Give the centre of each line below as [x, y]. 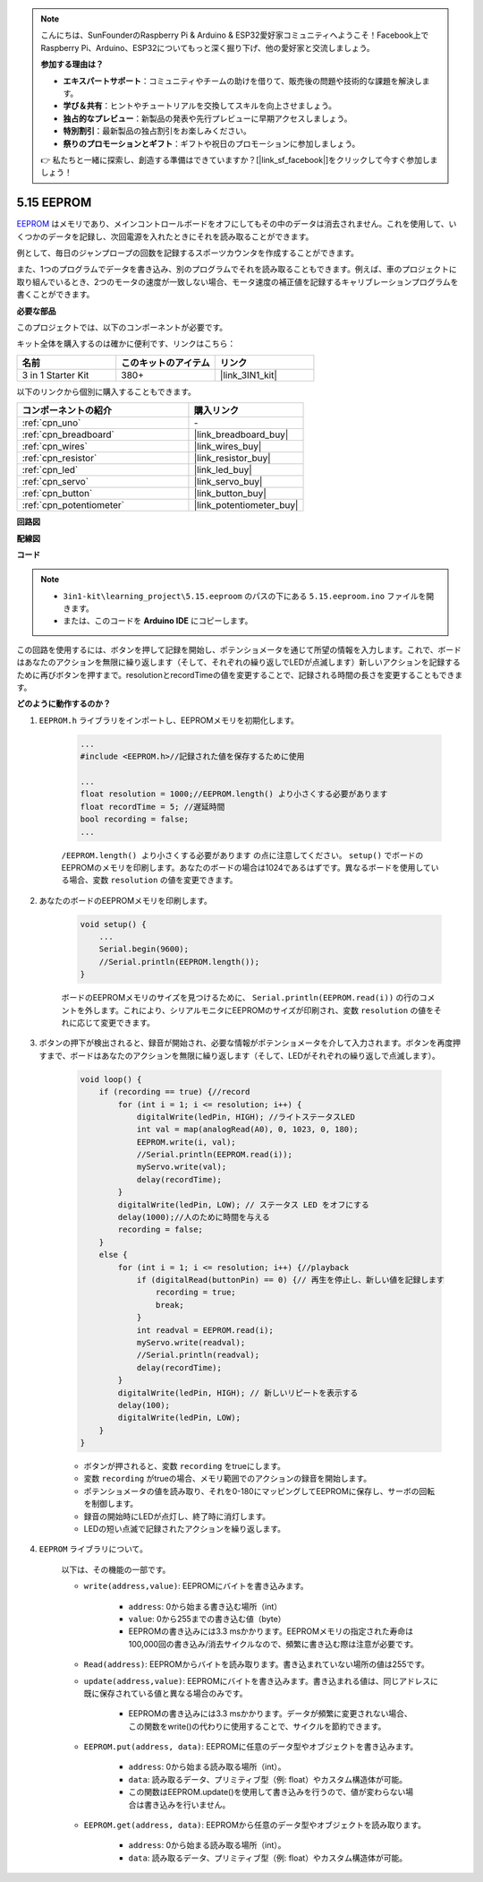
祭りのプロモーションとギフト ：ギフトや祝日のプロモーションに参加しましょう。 [212, 143]
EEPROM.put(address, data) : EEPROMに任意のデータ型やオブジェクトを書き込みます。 [251, 1747]
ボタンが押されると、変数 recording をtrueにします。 [185, 1466]
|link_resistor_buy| [233, 459]
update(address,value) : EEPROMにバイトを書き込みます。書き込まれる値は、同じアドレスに [261, 1680]
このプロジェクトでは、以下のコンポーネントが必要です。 [122, 327]
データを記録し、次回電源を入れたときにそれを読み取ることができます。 [181, 236]
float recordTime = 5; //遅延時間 [153, 807]
